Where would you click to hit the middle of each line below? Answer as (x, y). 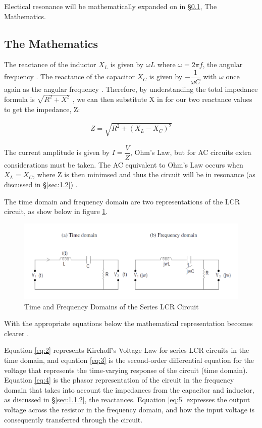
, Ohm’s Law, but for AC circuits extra (191, 152)
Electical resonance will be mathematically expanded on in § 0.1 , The (111, 6)
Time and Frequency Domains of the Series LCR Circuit (112, 306)
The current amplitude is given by (57, 152)
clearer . (17, 333)
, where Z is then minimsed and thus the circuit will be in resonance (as (144, 174)
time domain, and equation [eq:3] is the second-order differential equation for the (129, 360)
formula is (19, 99)
